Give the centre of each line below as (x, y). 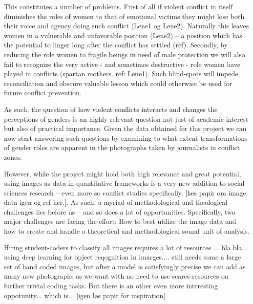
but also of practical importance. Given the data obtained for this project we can (125, 128)
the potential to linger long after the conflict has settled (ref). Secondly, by (116, 45)
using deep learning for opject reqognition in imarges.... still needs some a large (123, 257)
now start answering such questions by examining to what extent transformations (126, 138)
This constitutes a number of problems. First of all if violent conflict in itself (118, 6)
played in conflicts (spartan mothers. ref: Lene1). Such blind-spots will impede (121, 74)
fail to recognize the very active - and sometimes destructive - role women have (122, 64)
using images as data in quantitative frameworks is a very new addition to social (124, 183)
